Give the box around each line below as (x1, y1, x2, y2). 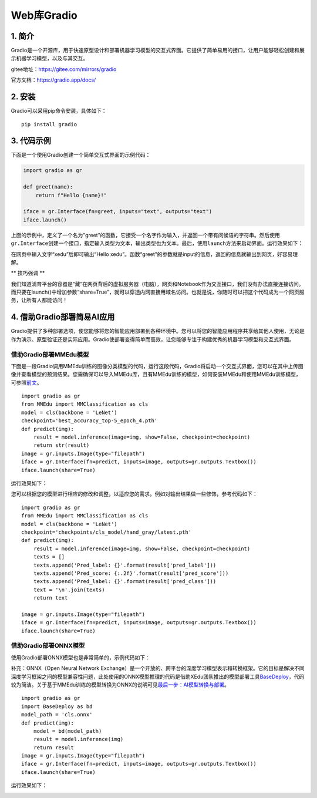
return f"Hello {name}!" (35, 191, 107, 198)
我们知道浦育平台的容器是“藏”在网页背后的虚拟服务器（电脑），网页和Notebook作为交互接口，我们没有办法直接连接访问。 (11, 280, 304, 287)
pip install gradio (21, 121, 77, 127)
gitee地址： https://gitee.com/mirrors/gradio (11, 65, 117, 73)
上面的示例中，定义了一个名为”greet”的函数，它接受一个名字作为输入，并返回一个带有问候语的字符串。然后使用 (11, 231, 280, 238)
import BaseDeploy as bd (21, 703, 93, 710)
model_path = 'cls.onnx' (21, 711, 93, 718)
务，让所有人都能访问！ (11, 297, 68, 304)
